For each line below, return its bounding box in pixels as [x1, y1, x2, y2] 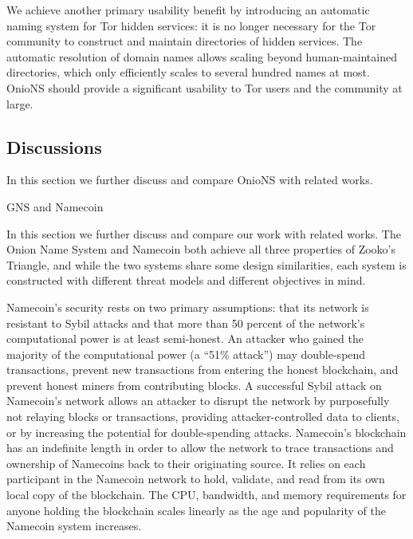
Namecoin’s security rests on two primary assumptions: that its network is [6, 298, 369, 315]
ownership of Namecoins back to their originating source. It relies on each [6, 454, 366, 471]
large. [6, 95, 33, 112]
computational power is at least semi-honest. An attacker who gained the [6, 330, 364, 347]
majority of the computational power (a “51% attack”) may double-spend [6, 345, 366, 362]
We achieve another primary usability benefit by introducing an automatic [6, 2, 370, 18]
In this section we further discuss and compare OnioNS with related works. [6, 171, 373, 188]
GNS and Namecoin [6, 198, 104, 214]
